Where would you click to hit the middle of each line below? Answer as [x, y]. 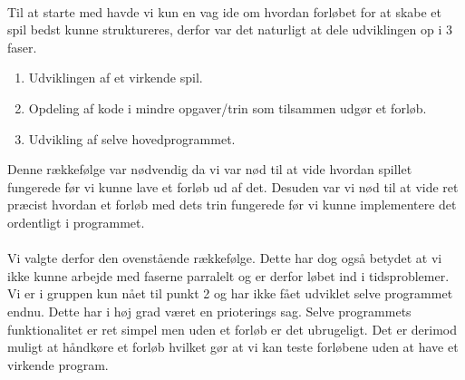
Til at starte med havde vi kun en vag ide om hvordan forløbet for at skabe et [225, 11]
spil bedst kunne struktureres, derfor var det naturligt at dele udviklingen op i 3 [230, 29]
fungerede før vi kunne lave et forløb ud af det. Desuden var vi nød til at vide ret [233, 186]
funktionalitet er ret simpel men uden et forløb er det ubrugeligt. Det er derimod [232, 329]
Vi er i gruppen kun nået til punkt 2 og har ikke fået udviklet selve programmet [230, 293]
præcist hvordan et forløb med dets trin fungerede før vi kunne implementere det [232, 205]
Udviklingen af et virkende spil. [116, 78]
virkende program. [58, 364]
